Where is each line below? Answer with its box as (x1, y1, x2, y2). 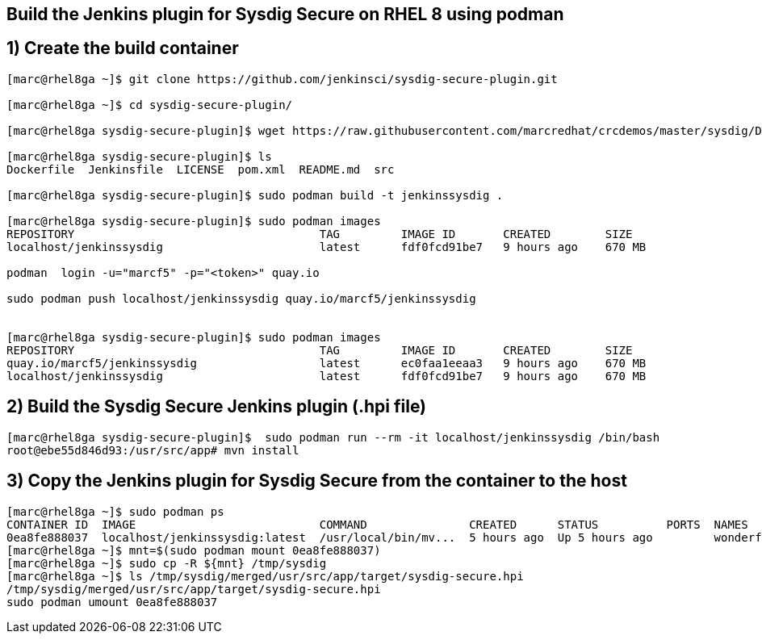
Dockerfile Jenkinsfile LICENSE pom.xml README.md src (6, 162, 395, 176)
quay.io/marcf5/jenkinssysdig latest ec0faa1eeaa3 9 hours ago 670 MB (6, 356, 647, 370)
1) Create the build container (6, 38, 239, 59)
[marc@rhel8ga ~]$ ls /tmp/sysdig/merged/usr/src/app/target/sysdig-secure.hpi (6, 569, 524, 583)
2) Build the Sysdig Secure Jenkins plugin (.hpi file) (6, 396, 427, 417)
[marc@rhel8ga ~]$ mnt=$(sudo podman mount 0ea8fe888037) (6, 543, 381, 557)
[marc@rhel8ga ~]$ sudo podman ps (6, 504, 224, 518)
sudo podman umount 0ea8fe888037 (6, 595, 218, 609)
